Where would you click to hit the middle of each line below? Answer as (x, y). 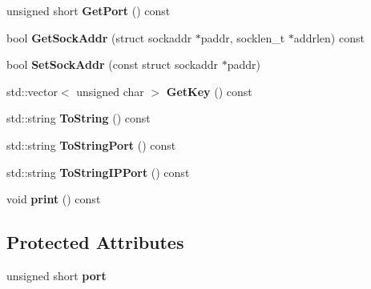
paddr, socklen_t (243, 37)
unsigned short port (56, 275)
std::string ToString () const (79, 118)
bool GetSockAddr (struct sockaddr (99, 37)
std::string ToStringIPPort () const (98, 172)
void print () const (54, 199)
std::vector (32, 91)
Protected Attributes (95, 242)
